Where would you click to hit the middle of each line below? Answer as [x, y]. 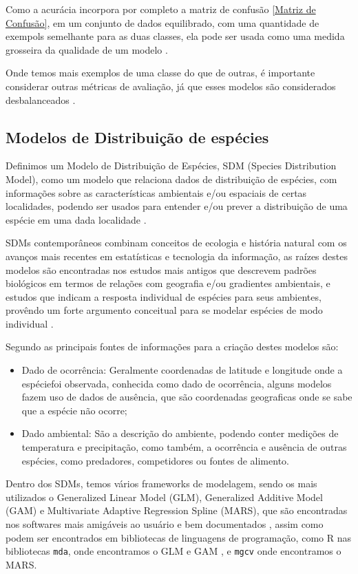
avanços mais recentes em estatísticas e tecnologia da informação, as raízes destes [177, 256]
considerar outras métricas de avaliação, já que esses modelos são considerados [171, 86]
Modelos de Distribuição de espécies [137, 137]
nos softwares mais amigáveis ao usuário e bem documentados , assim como [165, 524]
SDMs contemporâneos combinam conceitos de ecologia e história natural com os [176, 243]
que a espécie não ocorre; [74, 410]
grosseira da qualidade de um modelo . [87, 49]
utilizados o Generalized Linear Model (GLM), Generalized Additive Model [164, 497]
